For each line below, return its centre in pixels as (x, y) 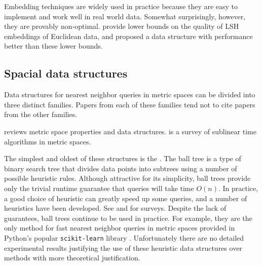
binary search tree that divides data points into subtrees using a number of (121, 168)
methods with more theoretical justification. (72, 258)
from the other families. (41, 114)
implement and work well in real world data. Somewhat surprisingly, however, (125, 16)
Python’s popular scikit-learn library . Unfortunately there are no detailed (124, 237)
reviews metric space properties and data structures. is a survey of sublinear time (130, 131)
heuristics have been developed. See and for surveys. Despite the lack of (115, 208)
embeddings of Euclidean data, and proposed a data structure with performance (128, 36)
